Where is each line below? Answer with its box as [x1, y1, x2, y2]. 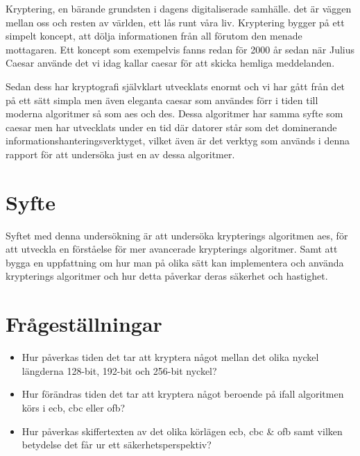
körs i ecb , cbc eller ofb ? [22, 400, 126, 414]
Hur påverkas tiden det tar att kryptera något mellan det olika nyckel [22, 350, 319, 364]
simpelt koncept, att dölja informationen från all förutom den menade [6, 28, 302, 43]
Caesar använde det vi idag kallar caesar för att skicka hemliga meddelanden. [6, 56, 335, 70]
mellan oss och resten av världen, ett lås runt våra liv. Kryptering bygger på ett [6, 15, 345, 29]
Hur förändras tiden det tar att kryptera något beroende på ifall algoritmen [22, 387, 344, 401]
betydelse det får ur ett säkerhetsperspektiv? [22, 437, 212, 452]
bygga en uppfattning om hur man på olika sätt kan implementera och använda [6, 255, 344, 269]
